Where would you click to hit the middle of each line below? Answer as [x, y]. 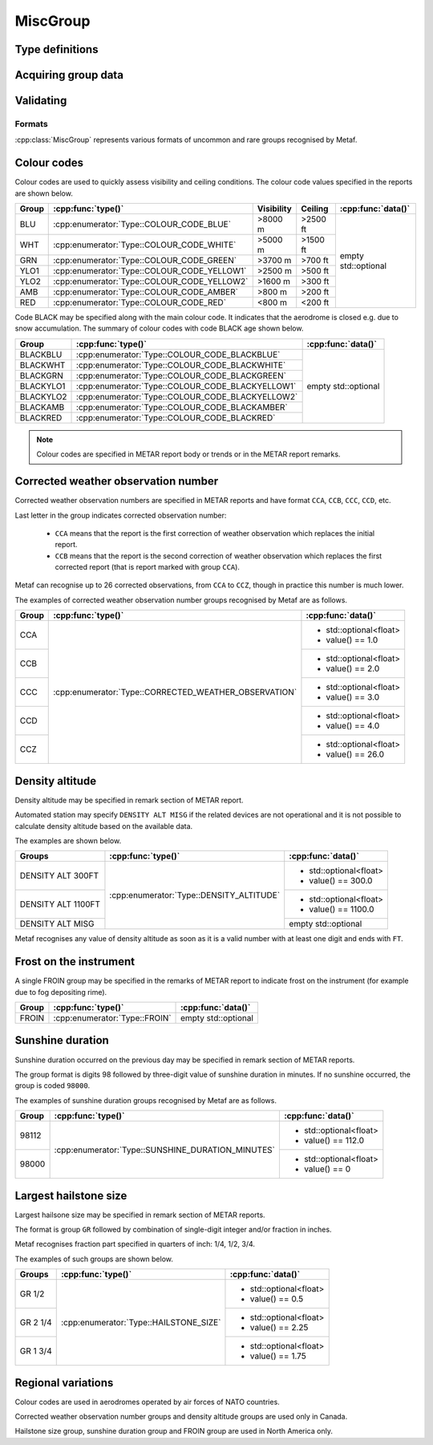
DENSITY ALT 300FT [59, 876]
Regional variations [64, 1383]
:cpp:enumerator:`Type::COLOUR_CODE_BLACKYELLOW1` [186, 386]
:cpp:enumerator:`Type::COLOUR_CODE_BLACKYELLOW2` [187, 396]
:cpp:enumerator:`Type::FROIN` [112, 1018]
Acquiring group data [69, 75]
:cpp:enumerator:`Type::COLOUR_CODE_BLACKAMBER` [182, 407]
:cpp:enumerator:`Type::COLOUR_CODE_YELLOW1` [150, 271]
